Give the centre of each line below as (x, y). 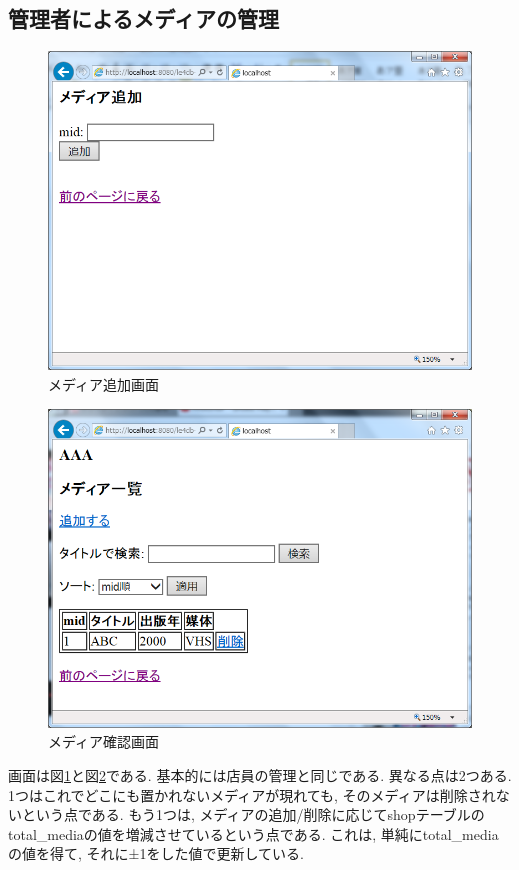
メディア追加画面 (104, 384)
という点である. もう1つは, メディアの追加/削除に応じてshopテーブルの (253, 814)
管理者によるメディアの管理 (143, 18)
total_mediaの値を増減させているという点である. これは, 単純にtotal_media (253, 833)
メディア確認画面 (104, 741)
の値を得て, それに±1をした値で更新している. (156, 853)
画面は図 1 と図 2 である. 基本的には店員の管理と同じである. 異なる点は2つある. (260, 775)
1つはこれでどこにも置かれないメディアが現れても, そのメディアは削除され (252, 794)
